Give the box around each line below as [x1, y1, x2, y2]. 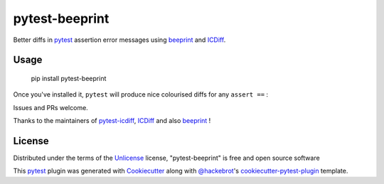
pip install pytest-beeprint [31, 74, 107, 82]
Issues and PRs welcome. [13, 103, 88, 112]
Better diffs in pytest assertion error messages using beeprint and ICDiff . [13, 36, 226, 44]
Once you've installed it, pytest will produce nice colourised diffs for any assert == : [13, 90, 269, 99]
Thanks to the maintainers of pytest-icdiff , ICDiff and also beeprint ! [13, 117, 211, 125]
